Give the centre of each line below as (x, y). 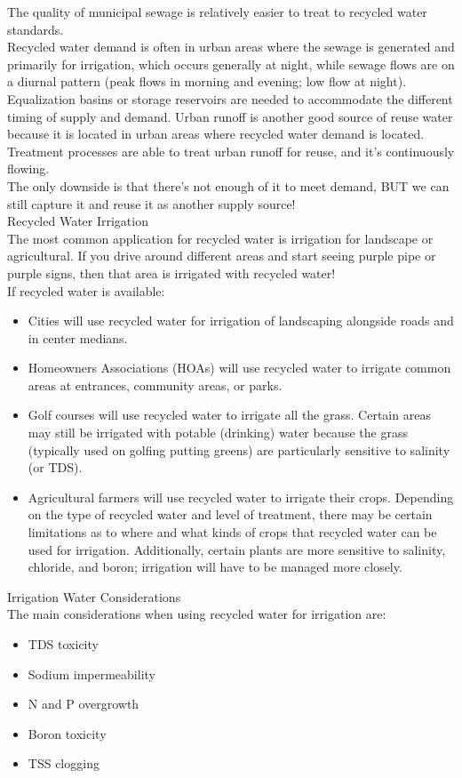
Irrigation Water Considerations (94, 596)
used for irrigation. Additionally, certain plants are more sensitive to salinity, (237, 549)
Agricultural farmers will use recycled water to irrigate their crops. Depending (241, 497)
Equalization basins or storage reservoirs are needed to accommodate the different (230, 98)
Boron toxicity (67, 733)
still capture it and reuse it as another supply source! (151, 203)
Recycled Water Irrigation (78, 221)
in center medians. (78, 337)
